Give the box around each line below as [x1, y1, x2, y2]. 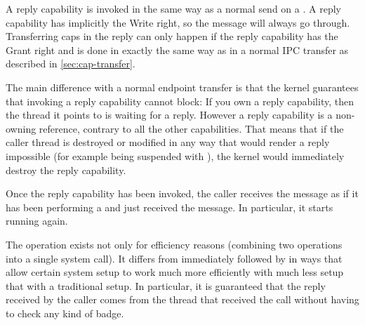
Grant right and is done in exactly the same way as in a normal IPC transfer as [6, 42, 349, 57]
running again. [6, 213, 68, 228]
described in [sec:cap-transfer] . [6, 56, 135, 71]
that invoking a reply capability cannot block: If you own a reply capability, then [6, 93, 354, 108]
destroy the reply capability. [6, 162, 126, 177]
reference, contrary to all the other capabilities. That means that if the [39, 121, 344, 135]
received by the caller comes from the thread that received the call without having [6, 292, 359, 307]
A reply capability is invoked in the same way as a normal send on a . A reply [6, 1, 341, 15]
